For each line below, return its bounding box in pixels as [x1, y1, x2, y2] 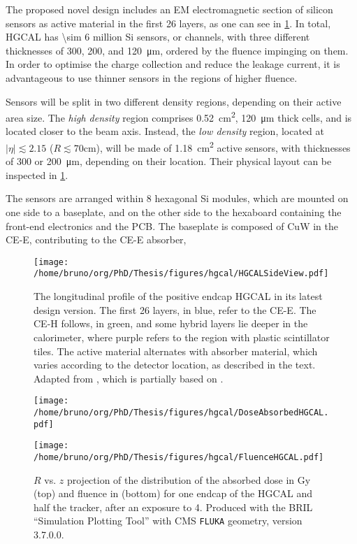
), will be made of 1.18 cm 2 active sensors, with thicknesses [96, 138, 351, 155]
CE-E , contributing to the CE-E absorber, [6, 232, 187, 247]
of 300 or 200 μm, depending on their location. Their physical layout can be [6, 154, 332, 169]
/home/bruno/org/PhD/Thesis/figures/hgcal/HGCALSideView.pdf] [34, 269, 329, 279]
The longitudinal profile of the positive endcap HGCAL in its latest [34, 289, 323, 303]
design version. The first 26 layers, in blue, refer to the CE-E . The [34, 302, 316, 317]
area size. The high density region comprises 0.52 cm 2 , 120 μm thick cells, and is [6, 108, 352, 124]
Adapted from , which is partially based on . [34, 371, 224, 385]
